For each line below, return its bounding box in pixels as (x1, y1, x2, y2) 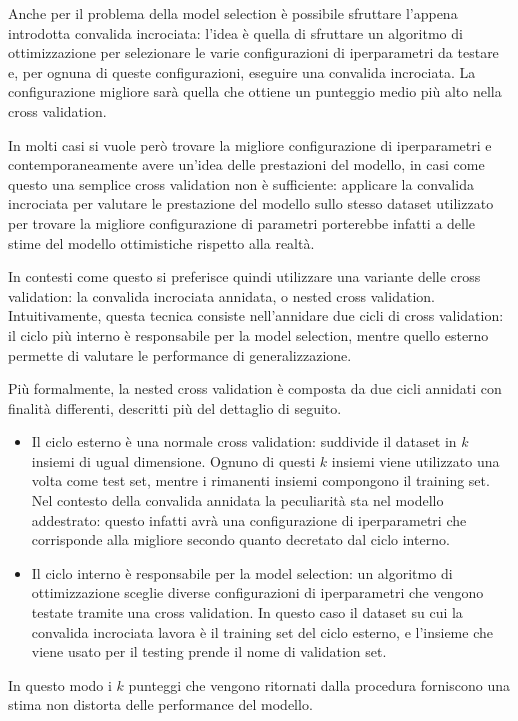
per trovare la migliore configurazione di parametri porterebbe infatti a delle (8, 212, 476, 233)
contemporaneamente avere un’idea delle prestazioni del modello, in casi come (8, 154, 485, 175)
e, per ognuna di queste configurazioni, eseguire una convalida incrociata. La (8, 61, 476, 82)
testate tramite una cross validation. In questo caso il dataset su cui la (31, 602, 463, 623)
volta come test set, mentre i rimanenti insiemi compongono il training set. (31, 470, 490, 491)
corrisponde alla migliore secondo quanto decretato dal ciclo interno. (31, 529, 450, 550)
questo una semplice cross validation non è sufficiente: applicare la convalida (8, 173, 474, 194)
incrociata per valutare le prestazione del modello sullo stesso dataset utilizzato (8, 193, 494, 214)
